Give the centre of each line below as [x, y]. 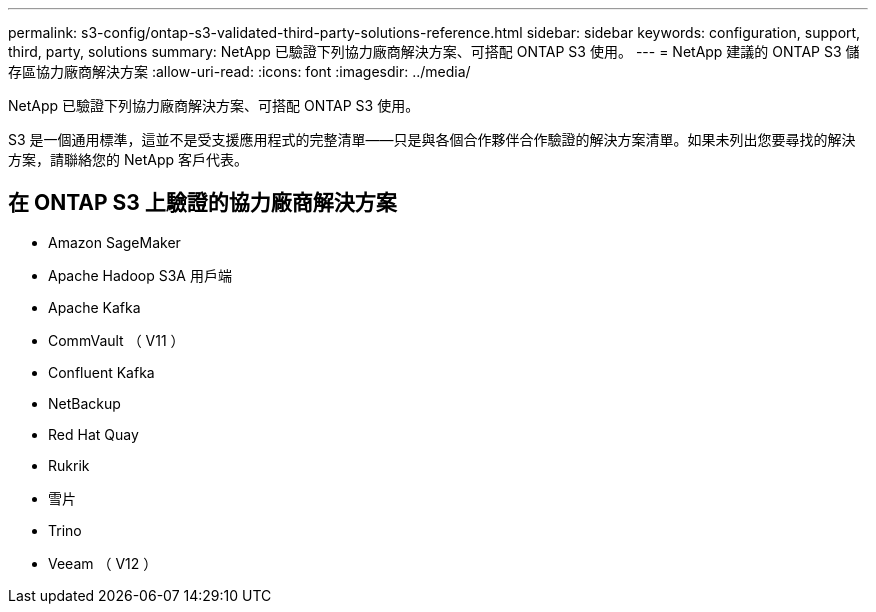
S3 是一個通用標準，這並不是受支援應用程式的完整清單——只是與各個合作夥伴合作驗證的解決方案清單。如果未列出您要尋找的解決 [432, 139]
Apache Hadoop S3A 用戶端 [140, 275]
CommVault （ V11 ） [116, 340]
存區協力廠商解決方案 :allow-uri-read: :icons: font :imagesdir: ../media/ [239, 71]
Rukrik [69, 465]
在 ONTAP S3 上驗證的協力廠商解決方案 [202, 203]
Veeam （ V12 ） [103, 563]
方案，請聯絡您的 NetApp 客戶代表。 [128, 159]
